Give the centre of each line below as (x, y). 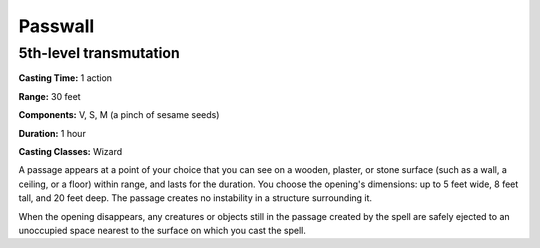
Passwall (56, 26)
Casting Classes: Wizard (70, 151)
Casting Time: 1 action (65, 78)
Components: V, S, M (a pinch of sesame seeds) (119, 115)
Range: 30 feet (49, 96)
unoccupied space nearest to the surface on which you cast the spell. (162, 230)
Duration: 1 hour (52, 133)
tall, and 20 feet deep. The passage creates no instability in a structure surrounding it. (195, 198)
